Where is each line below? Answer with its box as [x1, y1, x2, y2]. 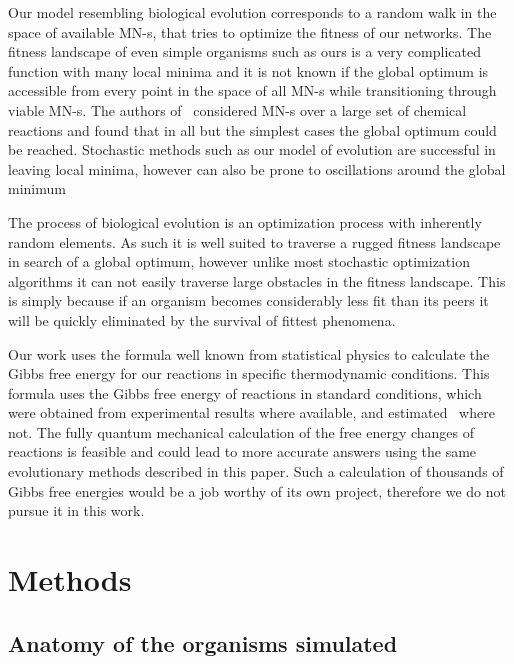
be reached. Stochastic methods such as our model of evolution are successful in [8, 139, 496, 160]
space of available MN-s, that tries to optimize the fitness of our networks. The [8, 21, 492, 42]
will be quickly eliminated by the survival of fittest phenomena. [8, 309, 396, 330]
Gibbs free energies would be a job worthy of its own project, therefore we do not [8, 480, 506, 501]
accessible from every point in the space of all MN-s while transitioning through [8, 80, 497, 101]
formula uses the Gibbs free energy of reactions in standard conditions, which [8, 382, 482, 403]
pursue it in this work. [8, 500, 145, 521]
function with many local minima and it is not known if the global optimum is [8, 60, 489, 81]
